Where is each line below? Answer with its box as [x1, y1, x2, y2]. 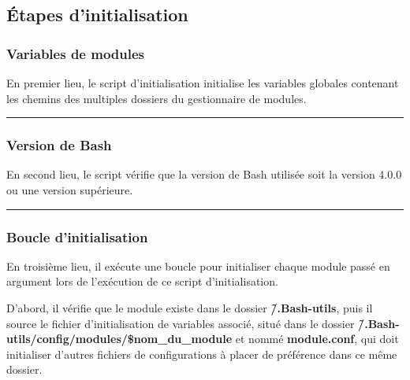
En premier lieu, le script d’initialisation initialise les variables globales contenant [6, 75, 399, 90]
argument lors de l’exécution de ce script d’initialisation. [6, 273, 278, 290]
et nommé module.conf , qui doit [235, 330, 399, 347]
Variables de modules [6, 43, 145, 63]
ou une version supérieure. [6, 182, 133, 197]
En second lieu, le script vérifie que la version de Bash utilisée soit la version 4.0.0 [6, 166, 402, 183]
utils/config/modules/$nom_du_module [6, 330, 233, 347]
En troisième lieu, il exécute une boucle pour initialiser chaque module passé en [6, 257, 390, 274]
